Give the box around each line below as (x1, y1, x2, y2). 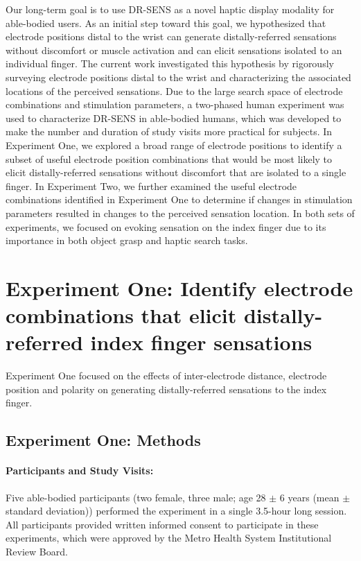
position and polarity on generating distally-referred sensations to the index (6, 381, 327, 396)
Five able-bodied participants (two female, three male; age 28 (6, 490, 266, 504)
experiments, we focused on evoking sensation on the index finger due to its (6, 219, 326, 234)
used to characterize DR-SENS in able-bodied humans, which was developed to (6, 110, 342, 125)
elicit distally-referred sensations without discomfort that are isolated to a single (6, 165, 346, 180)
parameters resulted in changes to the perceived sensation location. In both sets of (6, 205, 355, 220)
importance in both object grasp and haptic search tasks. (6, 233, 248, 248)
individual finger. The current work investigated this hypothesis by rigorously (6, 56, 334, 71)
